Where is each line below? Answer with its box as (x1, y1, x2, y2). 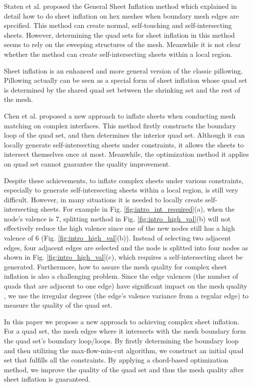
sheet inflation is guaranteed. (4, 374, 91, 384)
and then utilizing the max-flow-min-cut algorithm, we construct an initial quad (4, 345, 244, 355)
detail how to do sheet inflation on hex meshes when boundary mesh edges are (4, 10, 239, 21)
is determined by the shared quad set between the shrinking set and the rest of (4, 84, 240, 95)
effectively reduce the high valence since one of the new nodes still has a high (4, 223, 235, 233)
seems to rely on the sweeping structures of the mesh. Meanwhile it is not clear (4, 39, 241, 49)
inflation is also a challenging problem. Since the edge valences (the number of (4, 271, 238, 281)
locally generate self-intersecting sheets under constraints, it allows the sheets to (4, 139, 244, 149)
